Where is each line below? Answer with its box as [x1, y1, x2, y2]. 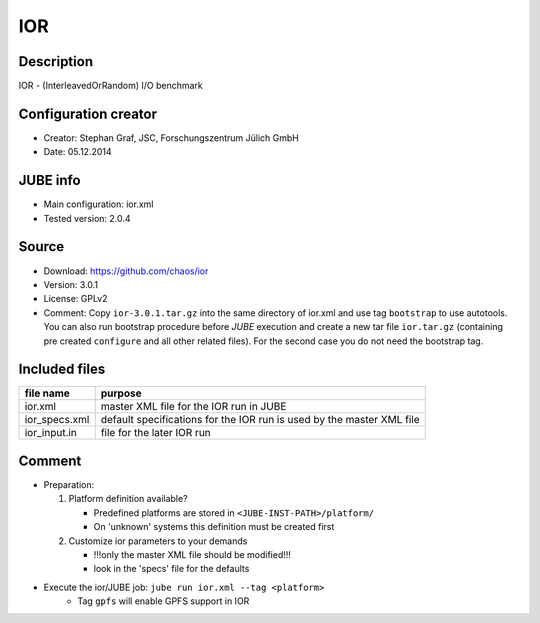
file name [24, 386, 70, 400]
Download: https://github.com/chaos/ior [43, 265, 209, 277]
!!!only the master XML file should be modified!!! [93, 548, 292, 560]
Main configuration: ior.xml [43, 198, 154, 210]
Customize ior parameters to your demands [68, 535, 248, 547]
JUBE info [18, 172, 81, 189]
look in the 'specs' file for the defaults [93, 563, 250, 575]
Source [18, 238, 65, 255]
